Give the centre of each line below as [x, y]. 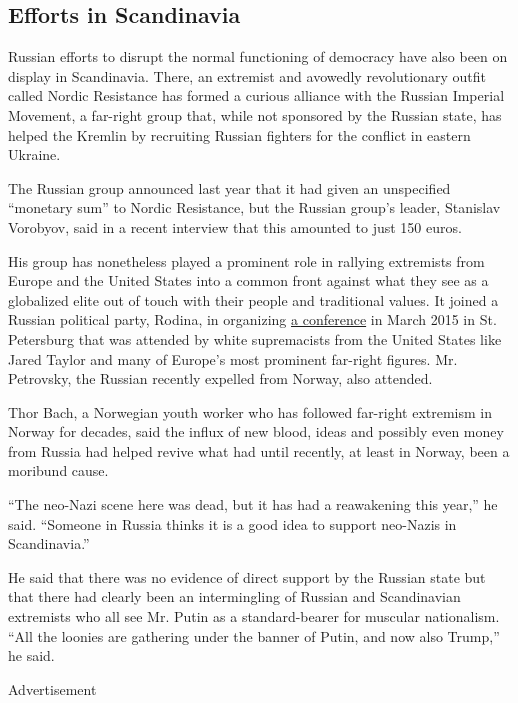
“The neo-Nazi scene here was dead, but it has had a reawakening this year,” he [253, 504]
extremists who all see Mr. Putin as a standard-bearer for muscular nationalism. [254, 616]
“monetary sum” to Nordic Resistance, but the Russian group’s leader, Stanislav [254, 207]
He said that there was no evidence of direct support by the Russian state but [247, 576]
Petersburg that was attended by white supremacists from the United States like [255, 338]
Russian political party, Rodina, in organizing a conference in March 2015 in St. [252, 319]
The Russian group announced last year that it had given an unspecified [229, 187]
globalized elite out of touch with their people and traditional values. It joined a [253, 299]
